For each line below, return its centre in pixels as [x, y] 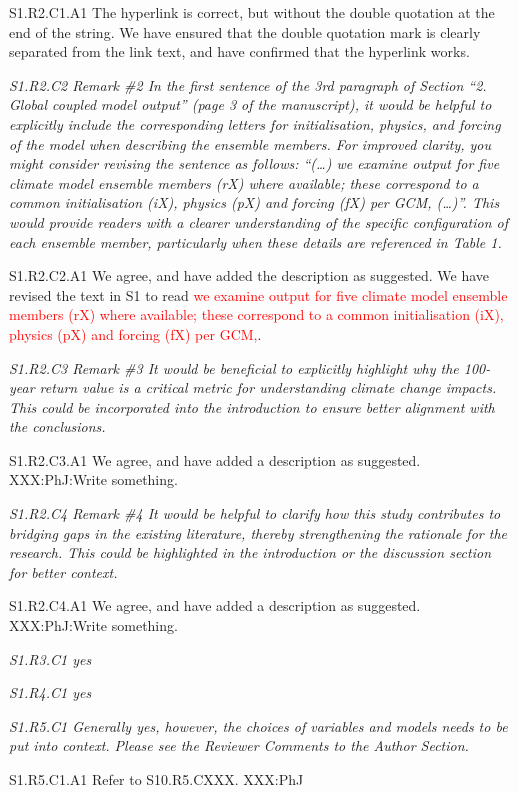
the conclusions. [57, 426]
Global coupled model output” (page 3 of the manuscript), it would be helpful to [250, 104]
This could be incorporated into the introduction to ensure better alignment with [252, 406]
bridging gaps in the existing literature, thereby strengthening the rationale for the [258, 532]
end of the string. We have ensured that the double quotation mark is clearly [245, 31]
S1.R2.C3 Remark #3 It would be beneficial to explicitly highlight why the [234, 367]
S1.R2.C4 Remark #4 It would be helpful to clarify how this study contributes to [255, 513]
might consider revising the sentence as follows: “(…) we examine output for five [254, 163]
